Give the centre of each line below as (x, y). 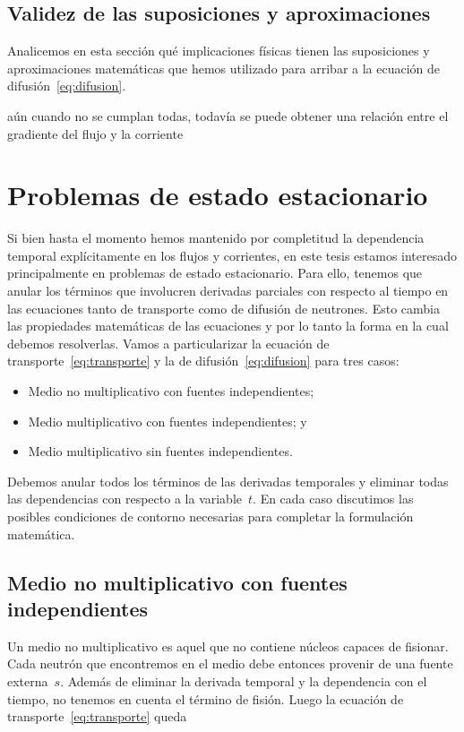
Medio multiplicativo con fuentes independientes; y (168, 421)
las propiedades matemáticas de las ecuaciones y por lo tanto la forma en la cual (228, 326)
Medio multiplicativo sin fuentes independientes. (160, 451)
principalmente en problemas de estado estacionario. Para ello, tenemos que (215, 273)
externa (28, 680)
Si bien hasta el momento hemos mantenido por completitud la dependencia (216, 238)
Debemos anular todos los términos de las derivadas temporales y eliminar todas (228, 481)
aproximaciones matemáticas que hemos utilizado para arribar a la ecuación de (224, 68)
